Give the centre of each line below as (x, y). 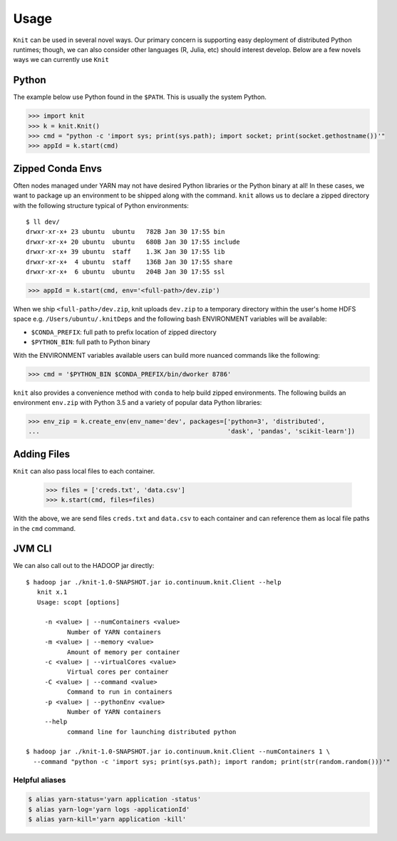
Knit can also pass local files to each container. (84, 471)
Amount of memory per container (123, 652)
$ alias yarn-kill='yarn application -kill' (107, 819)
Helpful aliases (40, 780)
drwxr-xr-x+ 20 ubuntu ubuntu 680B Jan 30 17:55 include (133, 242)
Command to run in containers (119, 692)
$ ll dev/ (43, 222)
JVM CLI (32, 549)
